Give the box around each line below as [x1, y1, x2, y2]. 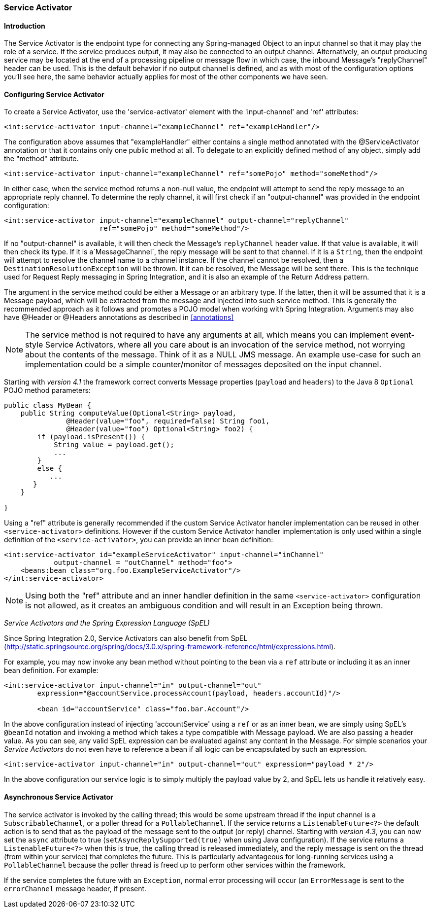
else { [37, 464, 63, 473]
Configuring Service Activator [4, 90, 104, 99]
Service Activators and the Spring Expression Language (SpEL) [4, 619, 210, 628]
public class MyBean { [4, 401, 92, 410]
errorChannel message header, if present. [4, 884, 147, 893]
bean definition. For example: [4, 666, 99, 675]
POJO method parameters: [4, 386, 91, 395]
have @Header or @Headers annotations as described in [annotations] [4, 313, 234, 322]
